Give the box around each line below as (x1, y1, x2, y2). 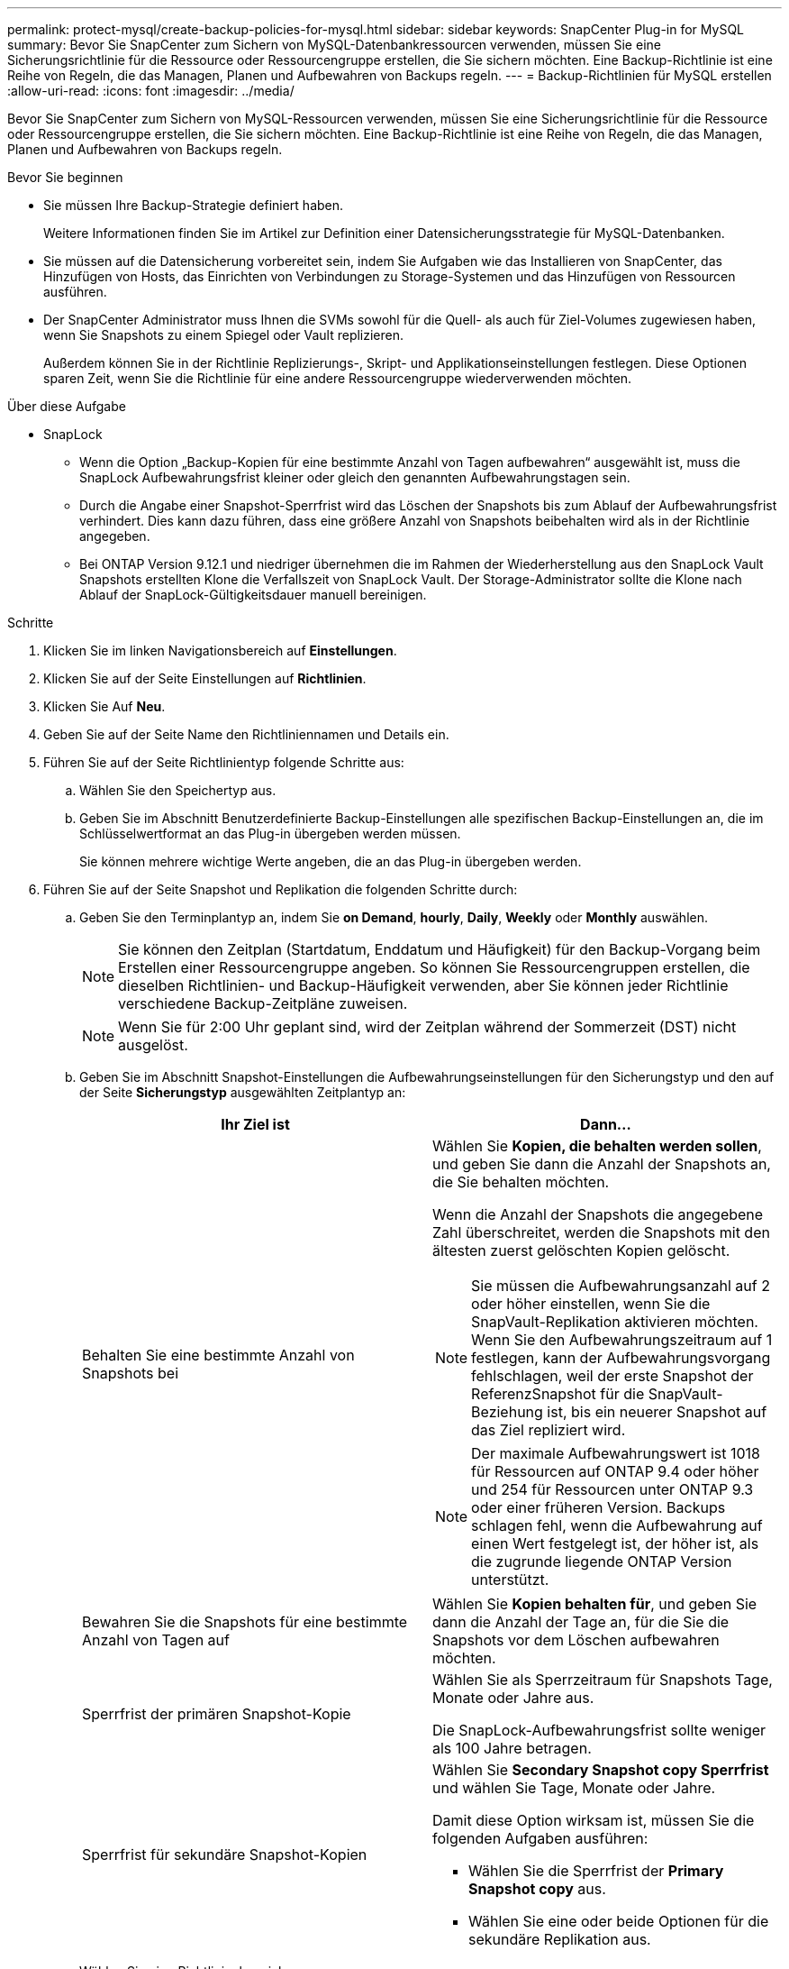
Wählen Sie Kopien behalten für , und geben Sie (432, 1595, 757, 1613)
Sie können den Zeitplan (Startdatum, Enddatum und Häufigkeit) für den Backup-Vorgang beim (118, 940, 761, 958)
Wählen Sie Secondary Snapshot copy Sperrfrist (432, 1761, 769, 1779)
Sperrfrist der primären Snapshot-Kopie (82, 1705, 351, 1723)
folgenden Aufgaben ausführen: (432, 1829, 648, 1847)
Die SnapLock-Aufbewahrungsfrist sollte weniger (432, 1721, 766, 1739)
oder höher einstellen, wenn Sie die (471, 1295, 711, 1313)
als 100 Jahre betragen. (432, 1739, 592, 1757)
